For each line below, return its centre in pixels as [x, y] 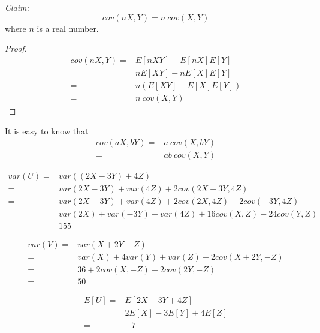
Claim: [17, 7]
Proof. [16, 48]
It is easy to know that [47, 130]
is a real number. [68, 28]
